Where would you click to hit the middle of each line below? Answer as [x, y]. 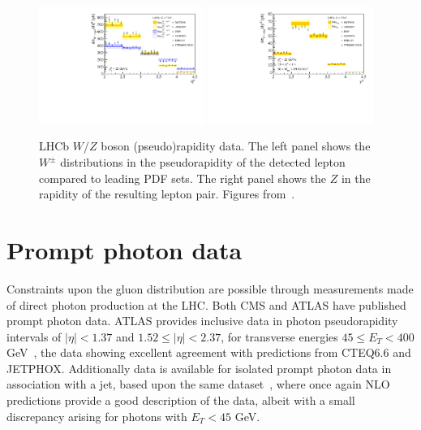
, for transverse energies [279, 336]
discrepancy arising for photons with [97, 416]
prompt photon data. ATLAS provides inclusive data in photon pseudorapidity [202, 321]
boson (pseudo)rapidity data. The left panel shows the [236, 146]
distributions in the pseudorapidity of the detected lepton [203, 162]
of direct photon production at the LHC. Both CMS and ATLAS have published [206, 304]
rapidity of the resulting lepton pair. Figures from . [167, 194]
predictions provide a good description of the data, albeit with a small [181, 400]
